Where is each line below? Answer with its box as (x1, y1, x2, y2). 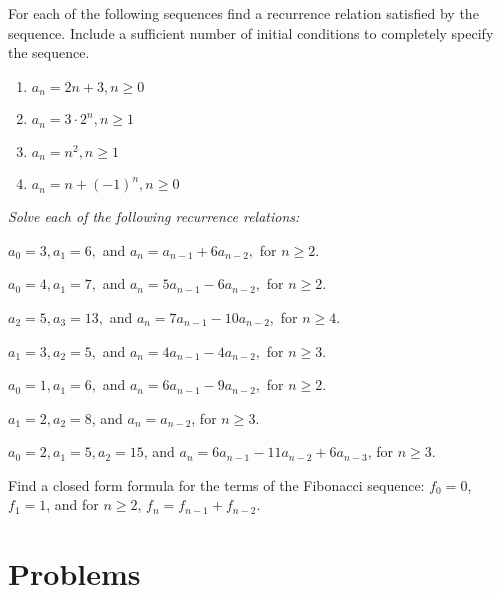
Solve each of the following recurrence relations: (8, 206, 300, 227)
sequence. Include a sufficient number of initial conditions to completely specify (8, 22, 494, 43)
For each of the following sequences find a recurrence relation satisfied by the (8, 3, 479, 23)
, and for (46, 494, 99, 515)
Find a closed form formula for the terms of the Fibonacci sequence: (8, 474, 425, 495)
